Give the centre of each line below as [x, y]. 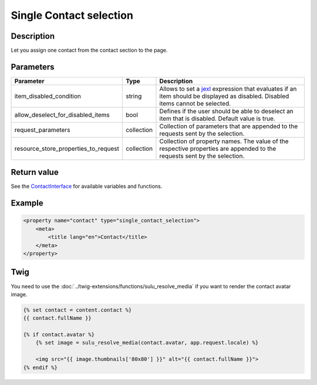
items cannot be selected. [195, 103]
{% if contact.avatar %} [59, 335]
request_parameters [42, 130]
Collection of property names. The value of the [224, 141]
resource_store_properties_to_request [67, 148]
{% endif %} [41, 367]
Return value [35, 172]
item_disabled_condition [48, 96]
